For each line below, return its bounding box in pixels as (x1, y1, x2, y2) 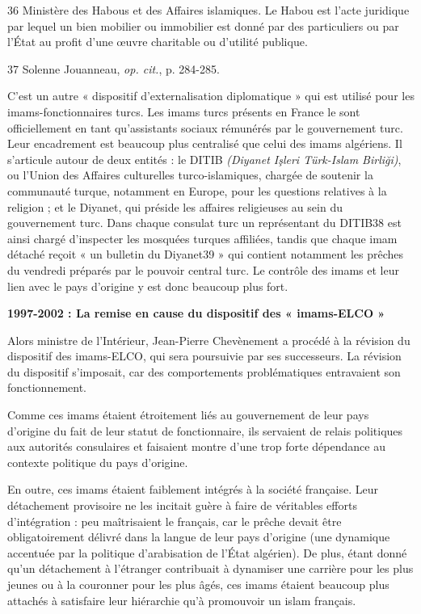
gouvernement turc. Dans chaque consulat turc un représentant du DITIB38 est (7, 214, 402, 231)
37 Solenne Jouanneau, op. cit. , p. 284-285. (7, 60, 220, 77)
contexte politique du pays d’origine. (7, 453, 188, 470)
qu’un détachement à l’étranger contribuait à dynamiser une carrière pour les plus (7, 560, 414, 577)
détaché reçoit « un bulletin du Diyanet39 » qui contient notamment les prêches (7, 246, 404, 263)
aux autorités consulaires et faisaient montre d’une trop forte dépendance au (7, 438, 385, 455)
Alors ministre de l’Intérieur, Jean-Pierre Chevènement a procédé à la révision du (7, 331, 410, 348)
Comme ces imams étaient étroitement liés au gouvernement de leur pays (7, 406, 369, 423)
